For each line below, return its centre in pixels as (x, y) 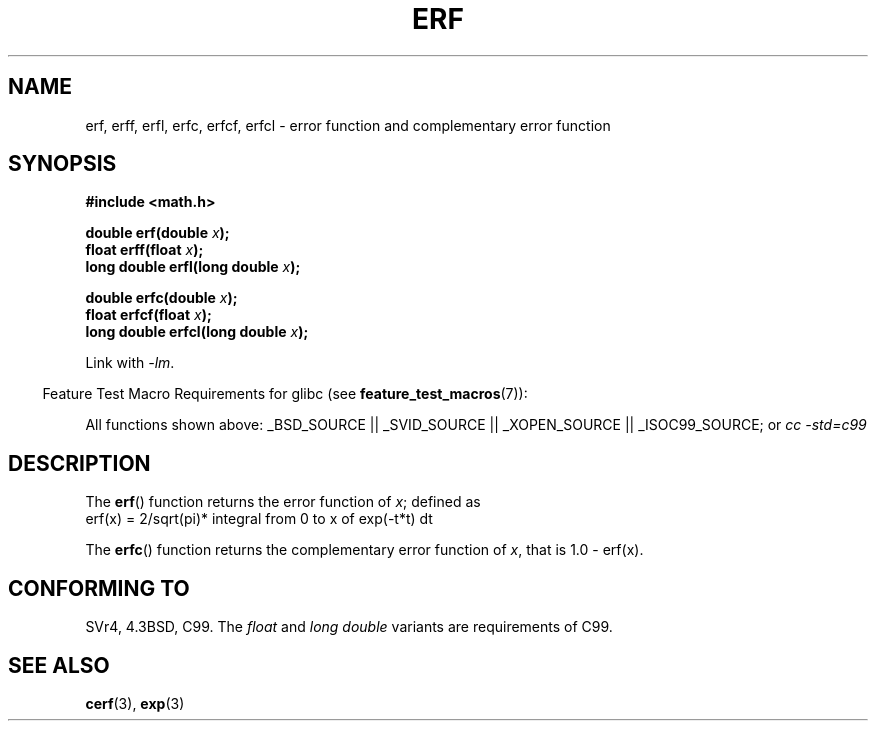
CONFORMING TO (99, 588)
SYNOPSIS (62, 164)
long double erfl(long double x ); (193, 267)
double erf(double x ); (157, 233)
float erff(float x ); (144, 250)
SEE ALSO (59, 665)
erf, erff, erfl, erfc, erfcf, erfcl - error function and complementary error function (348, 125)
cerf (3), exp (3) (135, 703)
